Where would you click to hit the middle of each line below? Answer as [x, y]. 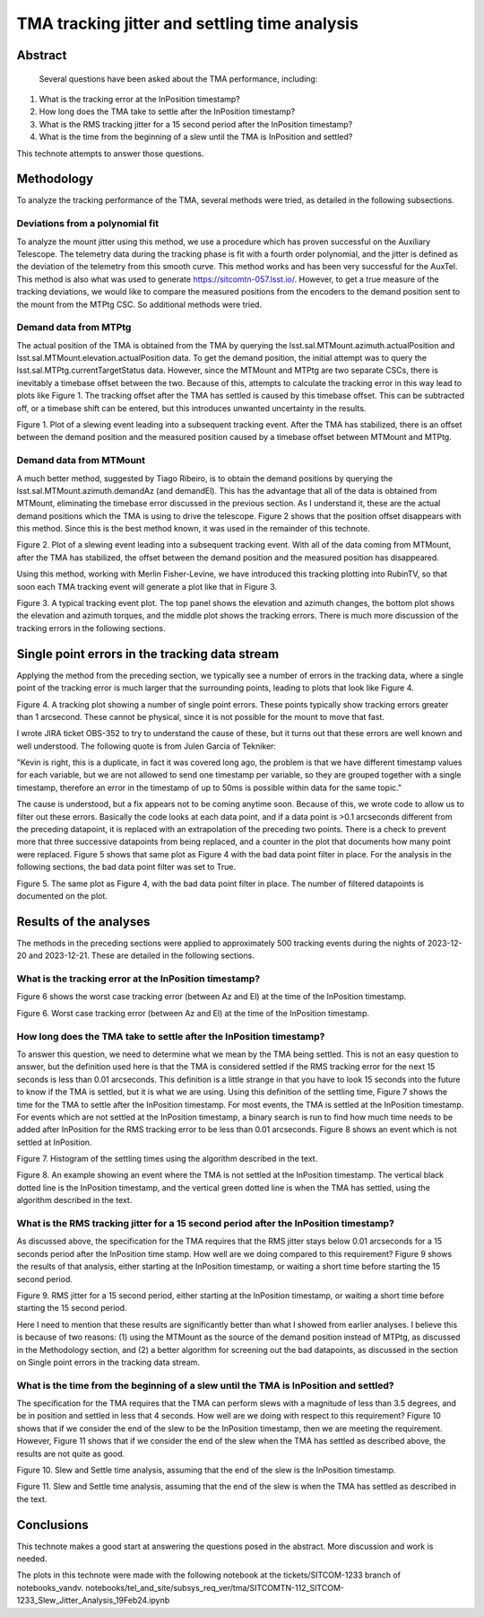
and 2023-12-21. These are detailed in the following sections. [141, 955]
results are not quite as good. [71, 1454]
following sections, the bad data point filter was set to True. [126, 867]
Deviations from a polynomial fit [87, 224]
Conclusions [52, 1525]
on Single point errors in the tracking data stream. [108, 1362]
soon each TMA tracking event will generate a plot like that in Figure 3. [147, 586]
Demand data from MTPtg [74, 328]
